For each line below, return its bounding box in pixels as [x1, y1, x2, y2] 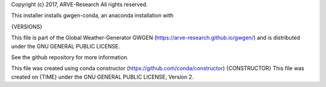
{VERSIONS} [11, 23, 42, 30]
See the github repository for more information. [11, 53, 129, 60]
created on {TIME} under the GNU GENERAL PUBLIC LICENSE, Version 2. [11, 73, 194, 80]
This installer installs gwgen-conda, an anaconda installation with [11, 12, 174, 19]
